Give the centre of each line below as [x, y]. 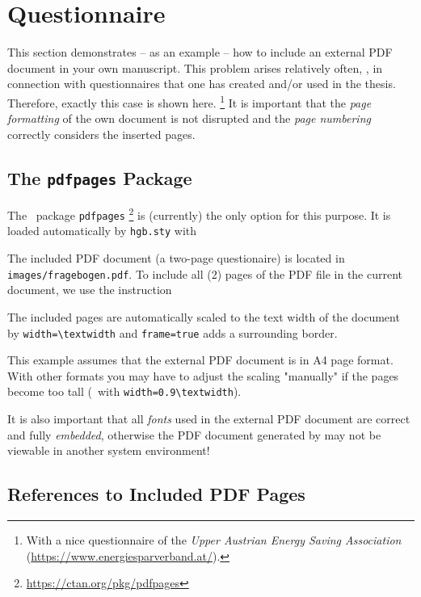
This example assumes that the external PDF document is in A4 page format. [200, 360]
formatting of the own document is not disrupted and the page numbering [189, 118]
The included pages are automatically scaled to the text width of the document [204, 316]
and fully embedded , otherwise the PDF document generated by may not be [194, 434]
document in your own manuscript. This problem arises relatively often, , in [195, 67]
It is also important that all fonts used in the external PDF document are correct [209, 419]
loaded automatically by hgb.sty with [102, 231]
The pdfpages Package [100, 177]
